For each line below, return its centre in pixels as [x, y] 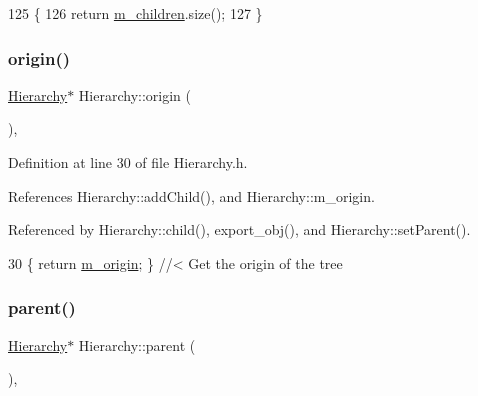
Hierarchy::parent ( [137, 344]
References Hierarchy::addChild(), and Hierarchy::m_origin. [191, 195]
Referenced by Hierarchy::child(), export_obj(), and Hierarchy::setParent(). [239, 229]
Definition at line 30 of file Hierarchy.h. [128, 162]
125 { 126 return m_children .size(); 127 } [135, 13]
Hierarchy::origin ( [135, 94]
